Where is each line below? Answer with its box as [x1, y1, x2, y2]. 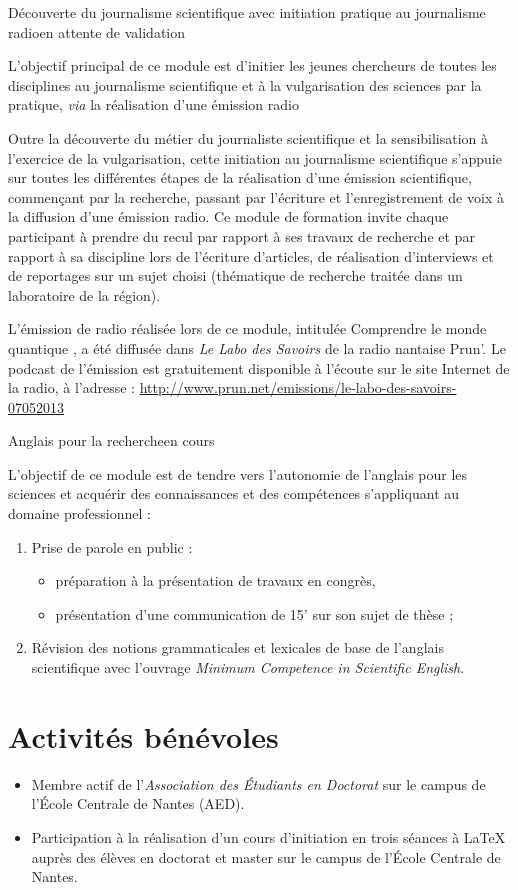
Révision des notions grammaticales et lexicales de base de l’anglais [31, 637, 444, 658]
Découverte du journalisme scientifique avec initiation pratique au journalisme [8, 2, 486, 22]
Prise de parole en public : [31, 536, 193, 557]
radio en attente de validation [8, 21, 186, 42]
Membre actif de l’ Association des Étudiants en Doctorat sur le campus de [31, 773, 486, 794]
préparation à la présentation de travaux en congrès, [55, 570, 376, 591]
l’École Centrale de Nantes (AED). [31, 793, 245, 814]
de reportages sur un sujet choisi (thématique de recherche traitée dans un [8, 265, 463, 286]
